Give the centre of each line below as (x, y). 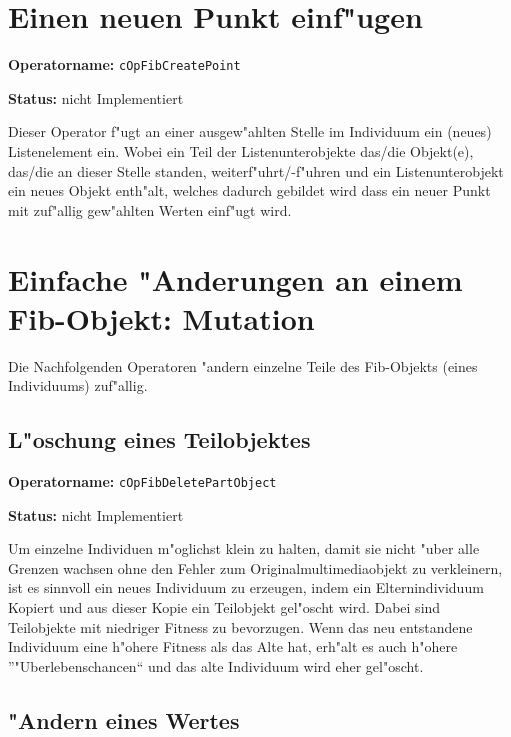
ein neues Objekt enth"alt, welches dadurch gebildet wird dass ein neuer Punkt (249, 190)
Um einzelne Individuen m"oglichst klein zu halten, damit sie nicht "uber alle (244, 548)
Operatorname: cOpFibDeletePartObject (142, 481)
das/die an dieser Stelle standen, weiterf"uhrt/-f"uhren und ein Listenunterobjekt (256, 170)
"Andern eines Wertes (124, 719)
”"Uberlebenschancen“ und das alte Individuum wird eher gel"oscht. (216, 665)
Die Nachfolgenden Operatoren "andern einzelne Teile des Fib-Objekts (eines (243, 365)
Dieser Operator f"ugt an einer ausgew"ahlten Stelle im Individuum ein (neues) (250, 131)
